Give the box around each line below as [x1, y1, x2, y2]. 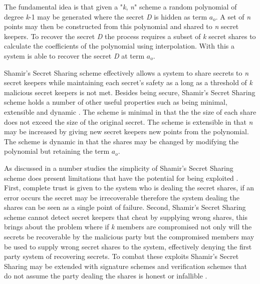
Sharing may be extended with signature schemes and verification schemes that [4, 260, 247, 271]
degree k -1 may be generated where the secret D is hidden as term [4, 11, 207, 22]
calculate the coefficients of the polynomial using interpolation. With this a [4, 41, 234, 51]
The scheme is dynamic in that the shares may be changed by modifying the [4, 136, 239, 146]
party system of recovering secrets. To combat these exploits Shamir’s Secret [4, 251, 239, 261]
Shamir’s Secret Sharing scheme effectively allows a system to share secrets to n [4, 67, 249, 78]
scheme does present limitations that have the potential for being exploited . [4, 172, 238, 183]
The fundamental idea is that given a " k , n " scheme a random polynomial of [4, 2, 237, 12]
